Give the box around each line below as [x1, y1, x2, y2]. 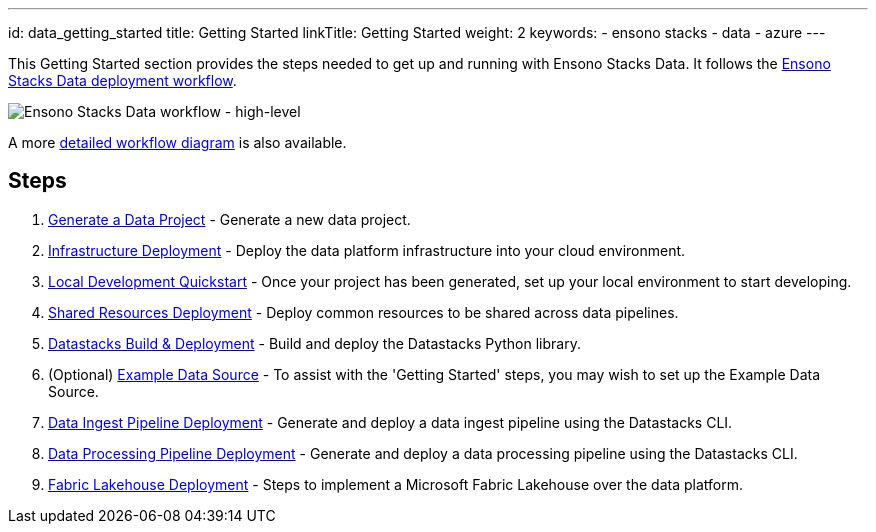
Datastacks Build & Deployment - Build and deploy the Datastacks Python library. [48, 334, 581, 352]
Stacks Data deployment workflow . [8, 72, 237, 89]
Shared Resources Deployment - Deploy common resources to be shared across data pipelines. [48, 303, 679, 321]
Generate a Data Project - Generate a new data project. [48, 210, 411, 228]
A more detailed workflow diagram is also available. [8, 134, 347, 151]
